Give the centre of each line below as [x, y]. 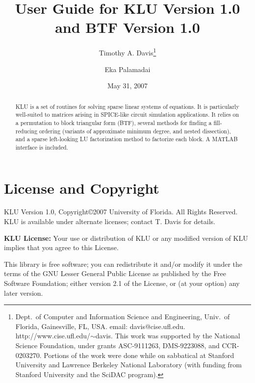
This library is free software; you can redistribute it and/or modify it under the [123, 264]
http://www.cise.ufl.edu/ [53, 336]
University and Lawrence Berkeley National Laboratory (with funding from [128, 365]
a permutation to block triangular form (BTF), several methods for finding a [114, 122]
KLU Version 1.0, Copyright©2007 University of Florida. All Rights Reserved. [121, 212]
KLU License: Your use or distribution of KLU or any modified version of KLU [126, 238]
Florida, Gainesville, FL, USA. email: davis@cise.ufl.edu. [100, 326]
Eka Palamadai [127, 69]
